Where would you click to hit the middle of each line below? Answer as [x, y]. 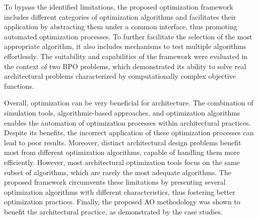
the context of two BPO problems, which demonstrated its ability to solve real [125, 66]
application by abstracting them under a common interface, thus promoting [121, 26]
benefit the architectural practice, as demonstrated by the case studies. [113, 211]
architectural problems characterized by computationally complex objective [120, 76]
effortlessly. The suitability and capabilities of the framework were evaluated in [126, 56]
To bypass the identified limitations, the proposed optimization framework [119, 7]
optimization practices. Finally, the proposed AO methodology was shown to [122, 202]
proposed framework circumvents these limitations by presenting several [115, 182]
